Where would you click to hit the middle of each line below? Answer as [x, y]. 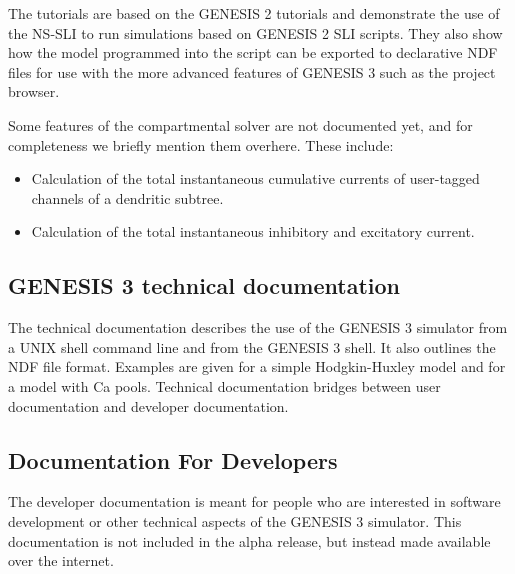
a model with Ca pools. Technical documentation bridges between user [224, 385]
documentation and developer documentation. [148, 405]
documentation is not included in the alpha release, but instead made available [249, 540]
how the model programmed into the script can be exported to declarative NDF [253, 52]
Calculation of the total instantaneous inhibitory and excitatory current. [253, 231]
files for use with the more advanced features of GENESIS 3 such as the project [252, 71]
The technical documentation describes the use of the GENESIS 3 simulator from [258, 327]
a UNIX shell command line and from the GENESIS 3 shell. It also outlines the [252, 346]
